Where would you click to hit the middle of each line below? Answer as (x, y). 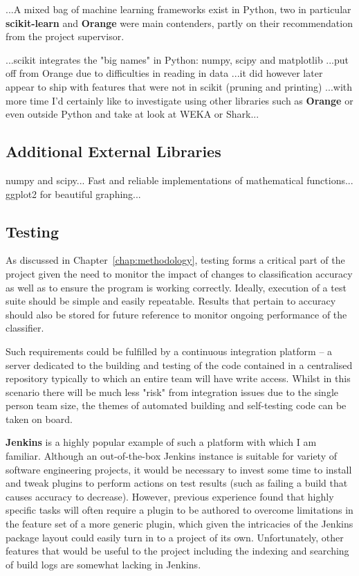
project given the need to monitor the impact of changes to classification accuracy (179, 273)
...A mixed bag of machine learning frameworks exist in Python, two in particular (178, 9)
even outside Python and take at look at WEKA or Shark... (132, 114)
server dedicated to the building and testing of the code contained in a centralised (179, 364)
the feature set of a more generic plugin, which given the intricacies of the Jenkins (179, 524)
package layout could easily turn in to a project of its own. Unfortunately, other (175, 537)
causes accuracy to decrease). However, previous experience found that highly (170, 496)
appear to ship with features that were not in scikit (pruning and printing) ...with (179, 86)
